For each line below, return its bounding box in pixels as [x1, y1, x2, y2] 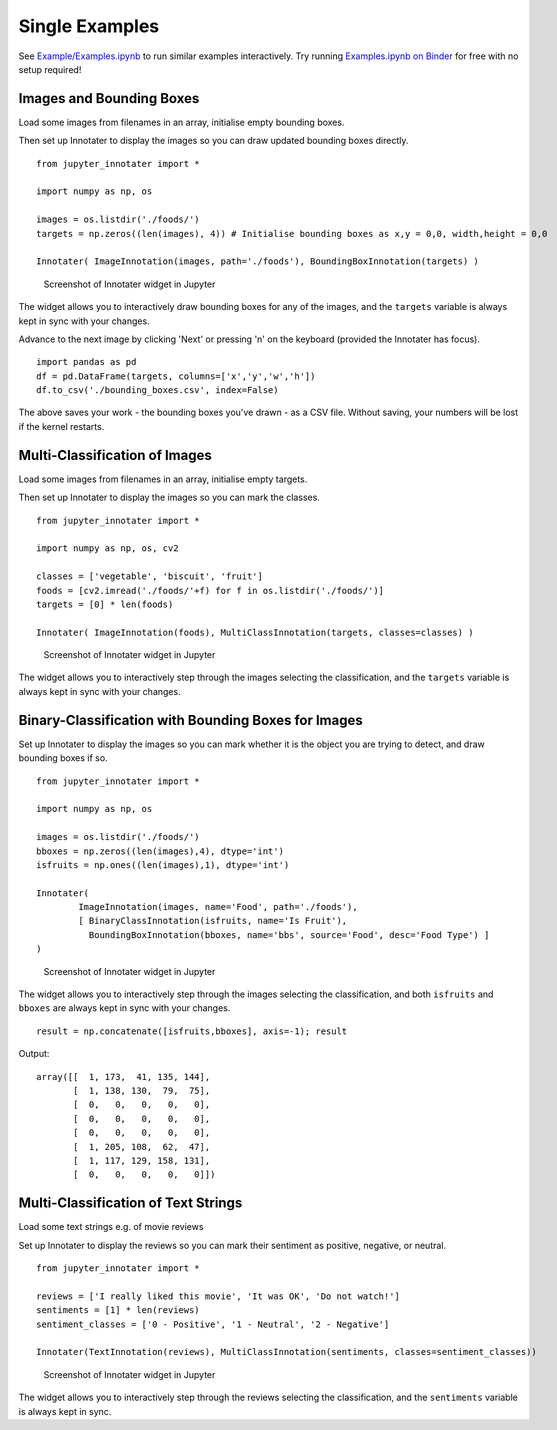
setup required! [18, 63, 82, 75]
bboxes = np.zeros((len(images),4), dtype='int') [36, 845, 285, 857]
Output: [18, 1048, 50, 1060]
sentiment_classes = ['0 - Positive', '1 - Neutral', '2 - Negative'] [36, 1318, 390, 1330]
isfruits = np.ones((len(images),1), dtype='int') [36, 859, 290, 870]
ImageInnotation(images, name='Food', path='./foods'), [78, 901, 359, 913]
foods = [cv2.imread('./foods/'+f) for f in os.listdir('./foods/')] [36, 585, 385, 596]
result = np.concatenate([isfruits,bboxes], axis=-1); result [36, 1025, 348, 1037]
